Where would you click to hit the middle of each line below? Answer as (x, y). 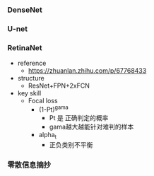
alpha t (48, 135)
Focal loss (43, 101)
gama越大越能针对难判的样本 (91, 127)
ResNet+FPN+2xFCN (59, 86)
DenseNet (25, 10)
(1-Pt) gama (53, 109)
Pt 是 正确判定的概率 (79, 117)
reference (32, 63)
